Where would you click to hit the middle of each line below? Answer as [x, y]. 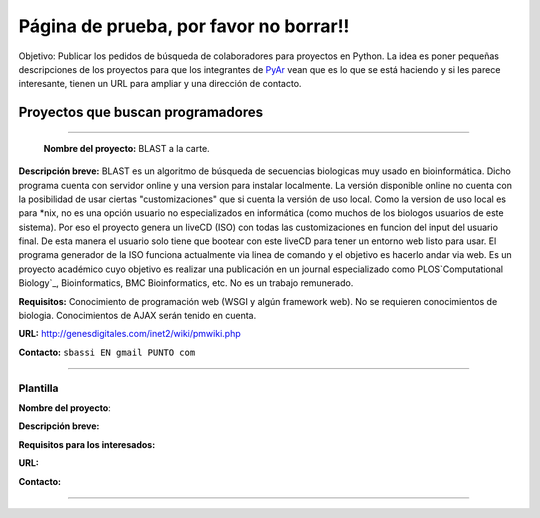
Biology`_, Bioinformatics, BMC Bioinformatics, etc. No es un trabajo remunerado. [186, 283]
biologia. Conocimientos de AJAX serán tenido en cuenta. [137, 316]
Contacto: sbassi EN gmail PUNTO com [107, 352]
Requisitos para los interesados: [87, 444]
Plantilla [38, 388]
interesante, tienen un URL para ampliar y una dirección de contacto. [160, 84]
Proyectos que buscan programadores [141, 112]
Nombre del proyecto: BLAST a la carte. [126, 148]
